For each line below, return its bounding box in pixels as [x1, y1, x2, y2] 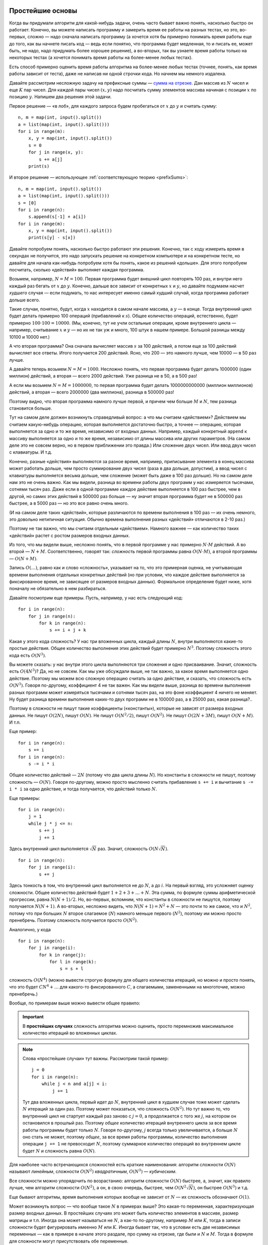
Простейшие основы [9, 6, 77, 15]
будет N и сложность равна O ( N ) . [22, 1148, 96, 1154]
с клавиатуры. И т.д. [9, 449, 52, 455]
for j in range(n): [28, 613, 76, 619]
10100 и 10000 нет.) [9, 334, 50, 340]
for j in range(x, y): [28, 149, 84, 155]
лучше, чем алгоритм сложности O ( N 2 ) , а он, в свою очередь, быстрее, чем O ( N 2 [9, 1184, 187, 1191]
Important [22, 1014, 44, 1020]
